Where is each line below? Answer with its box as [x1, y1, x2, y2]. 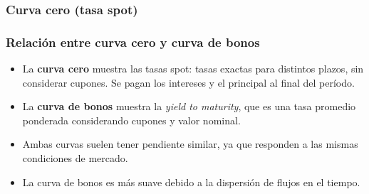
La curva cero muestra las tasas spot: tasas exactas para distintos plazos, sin [22, 61, 364, 76]
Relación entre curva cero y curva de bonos [6, 33, 260, 50]
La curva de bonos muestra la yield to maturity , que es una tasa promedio [22, 99, 356, 114]
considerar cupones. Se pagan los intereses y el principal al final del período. [22, 75, 355, 90]
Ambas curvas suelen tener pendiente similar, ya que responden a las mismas [22, 136, 358, 151]
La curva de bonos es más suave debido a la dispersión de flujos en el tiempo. [22, 174, 360, 189]
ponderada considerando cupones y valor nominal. [22, 112, 241, 127]
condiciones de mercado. [22, 151, 128, 166]
